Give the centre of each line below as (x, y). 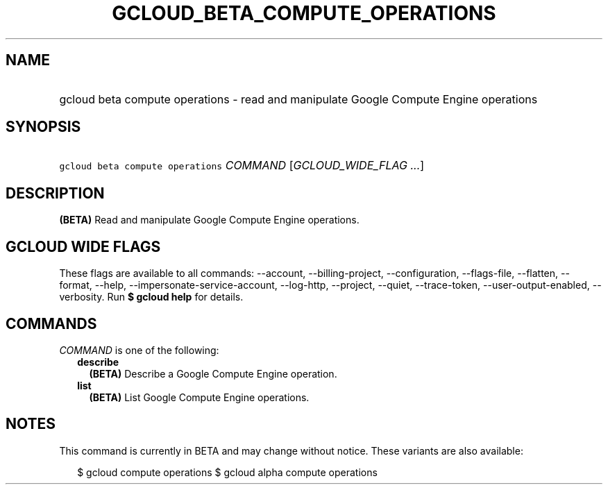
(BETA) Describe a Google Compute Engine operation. (213, 373)
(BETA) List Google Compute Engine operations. (199, 397)
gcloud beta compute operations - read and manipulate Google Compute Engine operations (298, 99)
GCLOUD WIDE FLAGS (83, 246)
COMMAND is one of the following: (139, 350)
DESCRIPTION (55, 193)
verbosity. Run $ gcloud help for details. (151, 297)
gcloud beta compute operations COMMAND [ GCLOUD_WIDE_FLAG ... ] (242, 166)
